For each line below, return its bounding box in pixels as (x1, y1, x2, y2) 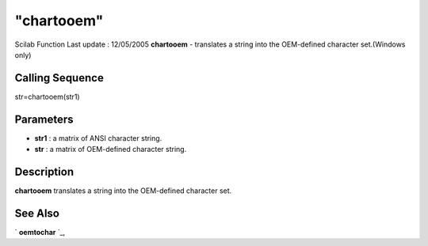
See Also (14, 206, 59, 220)
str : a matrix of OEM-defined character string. (34, 145, 187, 154)
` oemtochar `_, (14, 227, 66, 237)
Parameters (14, 112, 74, 126)
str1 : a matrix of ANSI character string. (34, 133, 162, 142)
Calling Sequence (14, 71, 105, 85)
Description (14, 165, 75, 178)
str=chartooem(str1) (14, 92, 80, 101)
